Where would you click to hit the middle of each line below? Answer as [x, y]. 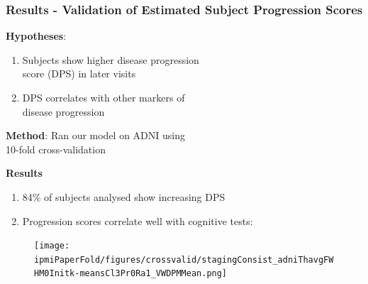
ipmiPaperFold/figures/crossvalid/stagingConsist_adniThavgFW [184, 260]
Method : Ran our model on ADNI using [96, 135]
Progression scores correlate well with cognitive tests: [138, 220]
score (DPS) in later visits [79, 73]
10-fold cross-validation [56, 149]
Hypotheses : [36, 36]
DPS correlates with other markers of [104, 97]
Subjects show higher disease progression [111, 59]
